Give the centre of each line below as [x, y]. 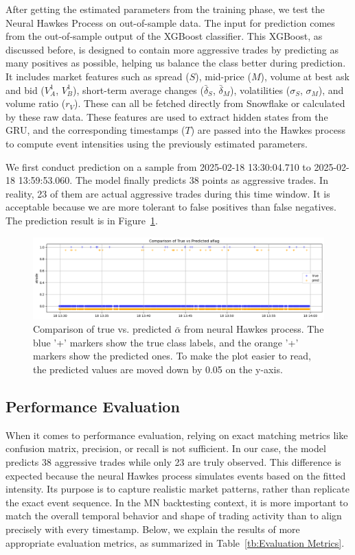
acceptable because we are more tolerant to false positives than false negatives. [171, 207]
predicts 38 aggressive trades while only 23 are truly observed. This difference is [173, 461]
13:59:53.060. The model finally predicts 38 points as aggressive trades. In [173, 180]
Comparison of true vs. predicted [102, 329]
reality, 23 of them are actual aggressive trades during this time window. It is [168, 193]
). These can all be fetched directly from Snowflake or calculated [209, 103]
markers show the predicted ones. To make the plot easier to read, [172, 356]
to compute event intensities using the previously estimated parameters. [157, 143]
